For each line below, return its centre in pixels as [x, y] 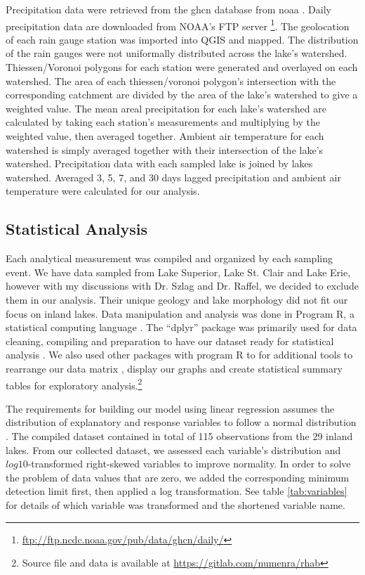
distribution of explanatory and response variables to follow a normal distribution [181, 422]
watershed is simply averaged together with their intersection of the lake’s [165, 149]
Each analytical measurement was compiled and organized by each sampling [169, 258]
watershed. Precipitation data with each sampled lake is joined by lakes [159, 163]
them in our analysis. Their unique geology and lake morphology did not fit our [177, 299]
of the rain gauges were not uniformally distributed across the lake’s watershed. [177, 53]
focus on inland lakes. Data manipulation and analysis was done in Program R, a [180, 313]
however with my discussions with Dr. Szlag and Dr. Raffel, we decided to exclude [182, 286]
